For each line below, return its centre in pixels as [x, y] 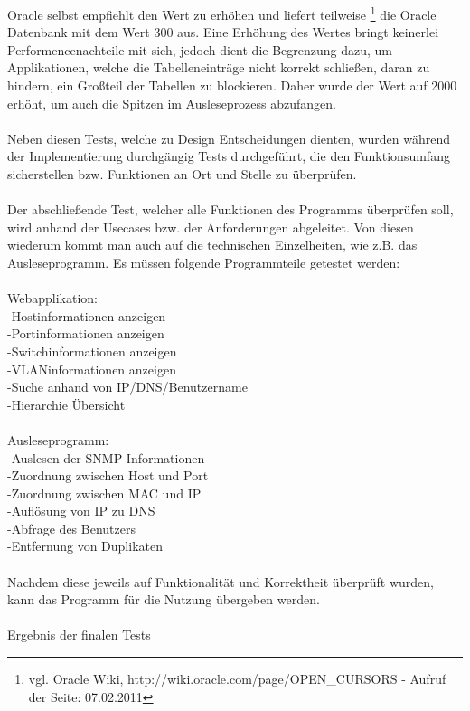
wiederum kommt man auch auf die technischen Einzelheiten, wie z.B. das [212, 245]
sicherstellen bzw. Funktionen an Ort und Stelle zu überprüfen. [182, 174]
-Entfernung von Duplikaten [85, 546]
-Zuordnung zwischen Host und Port [108, 475]
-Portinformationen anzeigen [86, 333]
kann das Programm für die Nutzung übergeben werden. [164, 599]
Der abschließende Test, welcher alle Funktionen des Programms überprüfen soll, [230, 209]
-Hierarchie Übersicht [66, 404]
